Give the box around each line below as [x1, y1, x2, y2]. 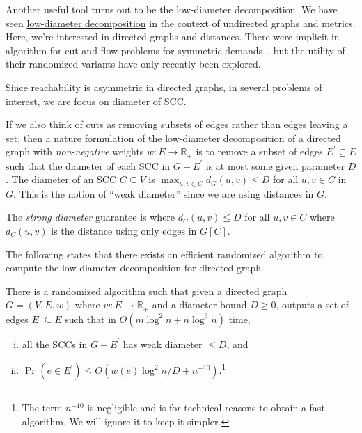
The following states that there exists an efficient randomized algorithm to [6, 246, 323, 261]
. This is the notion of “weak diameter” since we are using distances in [13, 186, 314, 200]
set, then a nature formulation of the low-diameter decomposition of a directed [6, 130, 341, 145]
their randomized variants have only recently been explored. [6, 56, 261, 71]
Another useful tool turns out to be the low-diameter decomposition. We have [6, 2, 338, 16]
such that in [65, 311, 116, 326]
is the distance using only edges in [51, 223, 197, 238]
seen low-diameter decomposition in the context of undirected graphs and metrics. [6, 15, 356, 30]
